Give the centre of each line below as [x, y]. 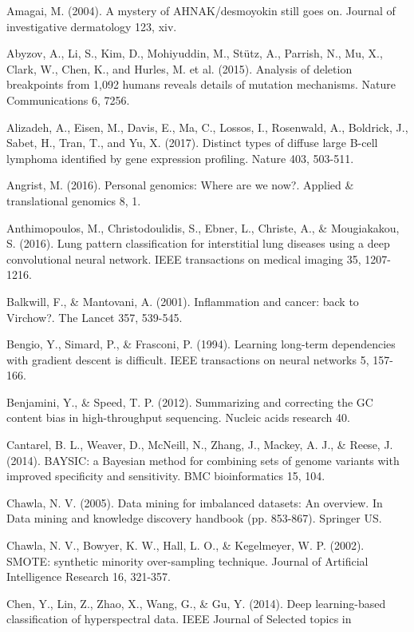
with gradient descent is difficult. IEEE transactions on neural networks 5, [188, 359]
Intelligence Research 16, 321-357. [89, 576]
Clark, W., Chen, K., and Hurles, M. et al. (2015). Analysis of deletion [179, 68]
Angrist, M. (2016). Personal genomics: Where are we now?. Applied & [180, 185]
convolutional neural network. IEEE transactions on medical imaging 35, [184, 258]
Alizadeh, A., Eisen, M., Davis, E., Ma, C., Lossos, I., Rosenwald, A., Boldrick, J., [207, 127]
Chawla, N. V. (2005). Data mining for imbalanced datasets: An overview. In [195, 502]
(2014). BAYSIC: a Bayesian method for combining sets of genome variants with [203, 460]
